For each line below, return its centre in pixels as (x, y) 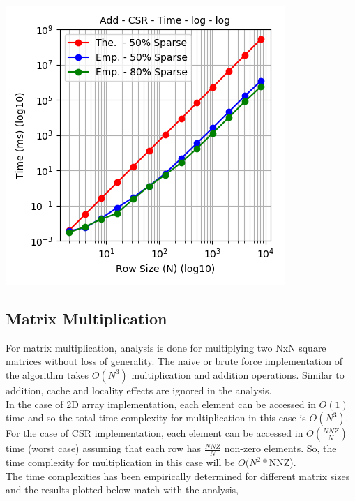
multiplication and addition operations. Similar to (238, 374)
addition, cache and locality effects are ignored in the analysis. (139, 390)
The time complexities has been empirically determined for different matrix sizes (178, 476)
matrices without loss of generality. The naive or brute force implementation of (174, 361)
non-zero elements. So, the (280, 448)
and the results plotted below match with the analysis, (122, 489)
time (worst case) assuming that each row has (104, 448)
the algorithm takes (47, 374)
